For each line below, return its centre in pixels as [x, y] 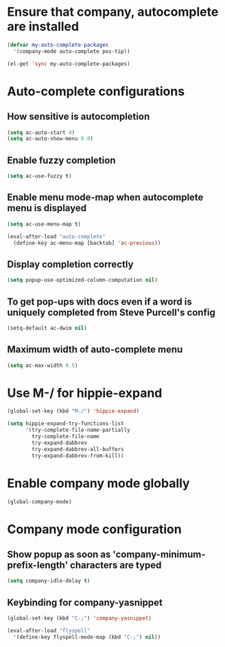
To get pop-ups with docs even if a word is [99, 301]
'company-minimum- [159, 554]
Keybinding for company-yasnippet [85, 602]
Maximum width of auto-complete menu [95, 350]
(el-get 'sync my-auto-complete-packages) [69, 64]
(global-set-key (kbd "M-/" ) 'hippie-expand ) [73, 411]
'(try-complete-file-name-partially [78, 430]
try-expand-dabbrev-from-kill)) [78, 456]
